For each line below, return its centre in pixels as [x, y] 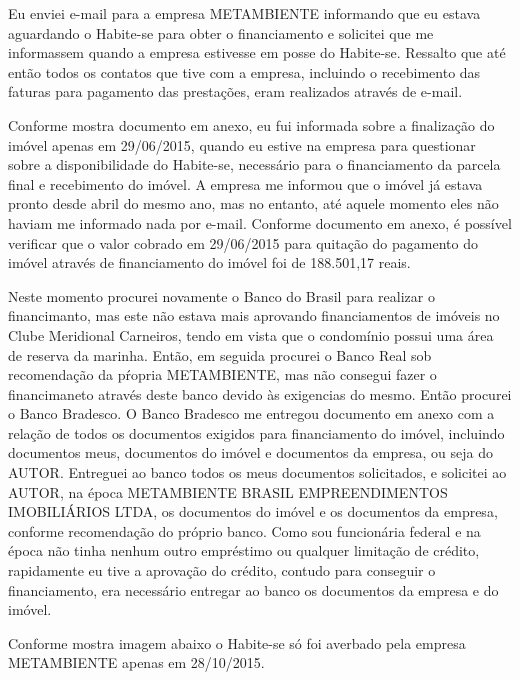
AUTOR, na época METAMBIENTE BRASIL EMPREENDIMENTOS [228, 491]
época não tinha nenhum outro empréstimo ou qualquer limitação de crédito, [244, 550]
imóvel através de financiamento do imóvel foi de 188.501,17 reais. [209, 262]
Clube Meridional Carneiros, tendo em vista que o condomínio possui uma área [251, 334]
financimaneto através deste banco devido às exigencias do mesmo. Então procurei [260, 393]
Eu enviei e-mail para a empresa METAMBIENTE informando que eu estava [244, 13]
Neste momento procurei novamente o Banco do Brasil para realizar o [221, 295]
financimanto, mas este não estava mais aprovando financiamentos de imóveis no [254, 315]
